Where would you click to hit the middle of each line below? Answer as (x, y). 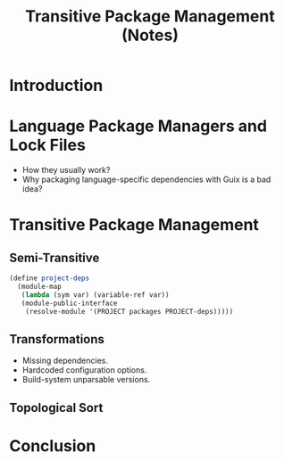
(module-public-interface (69, 303)
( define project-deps (50, 278)
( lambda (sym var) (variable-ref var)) (95, 295)
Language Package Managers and (138, 126)
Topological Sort (56, 407)
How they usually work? (66, 170)
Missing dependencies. (65, 361)
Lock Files (48, 145)
